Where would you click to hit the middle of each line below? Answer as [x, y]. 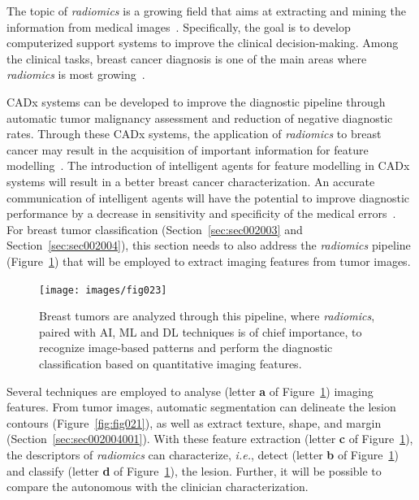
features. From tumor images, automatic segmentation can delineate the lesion [201, 407]
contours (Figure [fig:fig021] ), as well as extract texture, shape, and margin [194, 422]
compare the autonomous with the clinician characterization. [158, 487]
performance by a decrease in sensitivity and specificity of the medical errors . [201, 213]
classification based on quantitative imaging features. [171, 363]
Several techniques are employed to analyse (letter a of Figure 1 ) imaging [190, 391]
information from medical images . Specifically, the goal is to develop [179, 26]
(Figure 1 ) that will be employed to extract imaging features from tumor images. [209, 261]
